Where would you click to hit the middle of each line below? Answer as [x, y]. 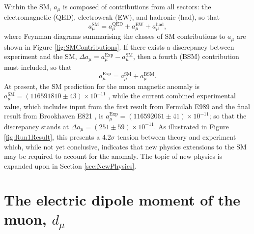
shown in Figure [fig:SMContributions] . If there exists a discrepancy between [119, 46]
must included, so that [38, 67]
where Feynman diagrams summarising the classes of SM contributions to [115, 36]
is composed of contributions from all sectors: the [137, 6]
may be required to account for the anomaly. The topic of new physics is [113, 156]
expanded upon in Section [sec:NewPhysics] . [70, 165]
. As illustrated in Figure [191, 126]
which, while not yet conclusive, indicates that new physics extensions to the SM [125, 146]
